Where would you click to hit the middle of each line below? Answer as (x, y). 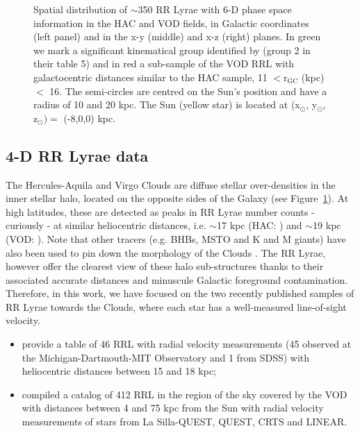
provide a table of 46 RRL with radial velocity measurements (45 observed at (187, 344)
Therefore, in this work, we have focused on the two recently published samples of (180, 293)
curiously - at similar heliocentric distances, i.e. (106, 225)
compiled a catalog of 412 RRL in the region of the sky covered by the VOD (185, 394)
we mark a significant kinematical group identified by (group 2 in (172, 50)
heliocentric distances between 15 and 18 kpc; (119, 371)
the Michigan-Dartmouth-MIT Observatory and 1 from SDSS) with (166, 357)
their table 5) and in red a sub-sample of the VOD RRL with (164, 63)
